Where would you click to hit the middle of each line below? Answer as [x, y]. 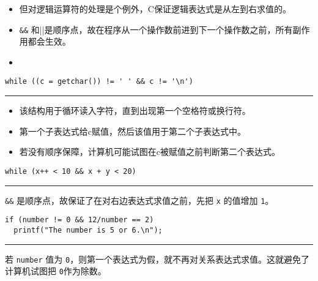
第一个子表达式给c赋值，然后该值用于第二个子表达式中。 [133, 131]
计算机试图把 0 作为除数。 [56, 271]
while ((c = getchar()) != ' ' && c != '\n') [99, 82]
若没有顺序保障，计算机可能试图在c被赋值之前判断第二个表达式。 [150, 152]
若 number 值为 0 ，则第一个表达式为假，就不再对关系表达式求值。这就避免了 [157, 259]
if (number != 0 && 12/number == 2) [79, 220]
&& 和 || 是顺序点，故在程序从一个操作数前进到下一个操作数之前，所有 [156, 29]
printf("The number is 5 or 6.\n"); [88, 230]
